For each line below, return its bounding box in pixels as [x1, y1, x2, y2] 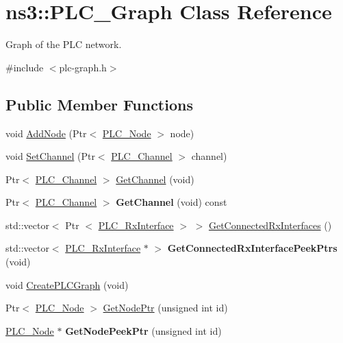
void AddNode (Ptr [5, 126, 87, 140]
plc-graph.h [59, 60, 107, 74]
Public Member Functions [5, 93, 193, 115]
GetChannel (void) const [116, 195, 227, 209]
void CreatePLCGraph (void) [5, 277, 129, 292]
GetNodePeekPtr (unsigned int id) [65, 323, 222, 338]
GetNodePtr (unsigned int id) [103, 300, 228, 315]
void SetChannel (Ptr [5, 149, 95, 163]
